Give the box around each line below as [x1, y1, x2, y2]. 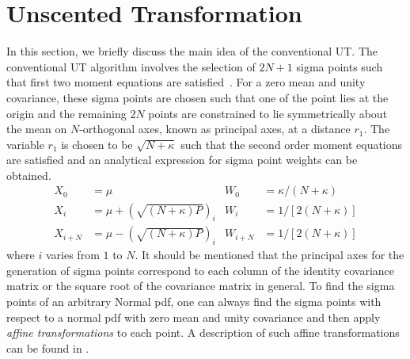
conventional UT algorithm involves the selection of [6, 58, 256, 74]
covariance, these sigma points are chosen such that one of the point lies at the [6, 89, 389, 105]
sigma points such [296, 58, 383, 74]
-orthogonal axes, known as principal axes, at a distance [79, 120, 351, 137]
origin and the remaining [6, 105, 127, 121]
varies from [45, 246, 100, 263]
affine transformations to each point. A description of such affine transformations [6, 324, 400, 341]
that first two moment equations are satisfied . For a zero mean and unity [6, 74, 366, 90]
